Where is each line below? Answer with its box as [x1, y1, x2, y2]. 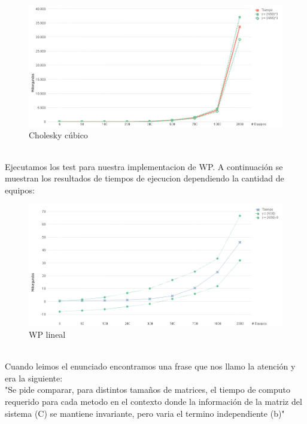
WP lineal [29, 328, 66, 340]
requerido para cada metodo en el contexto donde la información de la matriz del [5, 395, 302, 407]
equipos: [5, 183, 35, 196]
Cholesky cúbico [29, 128, 88, 141]
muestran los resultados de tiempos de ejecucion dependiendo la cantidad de [5, 172, 284, 184]
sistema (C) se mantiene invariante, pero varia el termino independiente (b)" [5, 407, 285, 419]
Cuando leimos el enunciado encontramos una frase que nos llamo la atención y [5, 360, 296, 372]
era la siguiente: [5, 371, 63, 384]
